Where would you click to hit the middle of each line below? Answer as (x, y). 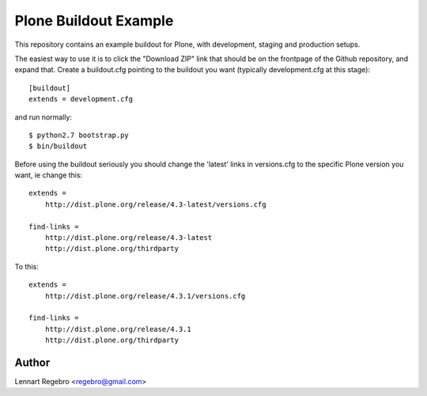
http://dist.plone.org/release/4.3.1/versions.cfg (145, 296)
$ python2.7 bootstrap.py (79, 135)
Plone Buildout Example (94, 21)
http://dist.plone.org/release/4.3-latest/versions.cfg (155, 204)
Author (32, 362)
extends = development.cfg (81, 99)
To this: (26, 266)
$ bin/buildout (58, 146)
